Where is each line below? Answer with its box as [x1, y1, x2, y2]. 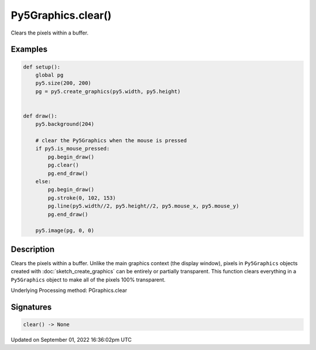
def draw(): [23, 112, 58, 119]
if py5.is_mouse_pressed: [35, 145, 110, 152]
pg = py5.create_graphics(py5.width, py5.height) [35, 88, 181, 95]
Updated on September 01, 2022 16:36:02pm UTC [11, 337, 132, 344]
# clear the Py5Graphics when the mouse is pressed [35, 138, 187, 144]
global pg [35, 71, 64, 78]
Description [11, 244, 55, 254]
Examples [11, 44, 48, 54]
